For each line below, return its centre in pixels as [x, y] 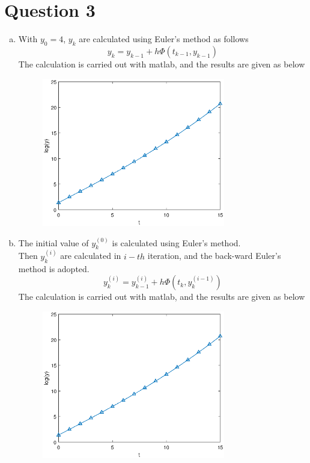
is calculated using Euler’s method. [176, 242]
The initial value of [53, 242]
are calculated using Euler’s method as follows [164, 39]
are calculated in [91, 256]
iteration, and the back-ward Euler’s [214, 256]
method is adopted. [54, 268]
